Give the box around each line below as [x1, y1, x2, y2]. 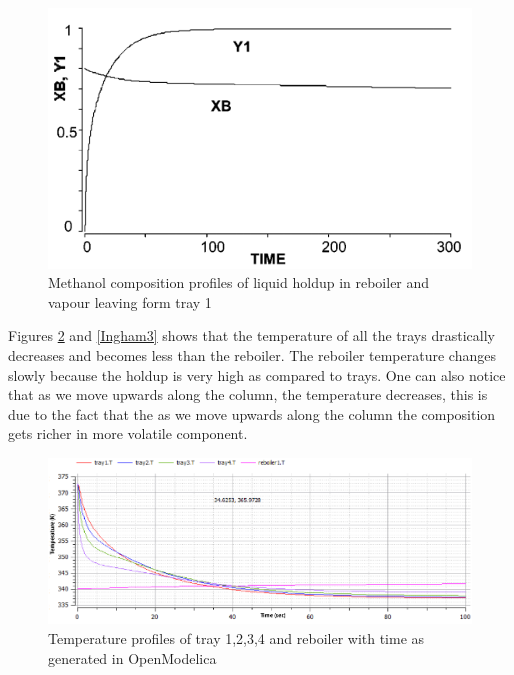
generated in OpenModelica [48, 647, 217, 668]
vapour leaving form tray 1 [48, 291, 212, 312]
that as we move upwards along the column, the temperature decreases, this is [8, 384, 488, 405]
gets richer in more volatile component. [8, 423, 248, 444]
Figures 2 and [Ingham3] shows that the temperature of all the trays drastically [8, 325, 495, 346]
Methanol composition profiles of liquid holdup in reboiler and [48, 272, 430, 293]
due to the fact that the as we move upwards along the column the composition [8, 403, 496, 424]
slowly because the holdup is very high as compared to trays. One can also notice [8, 364, 506, 385]
